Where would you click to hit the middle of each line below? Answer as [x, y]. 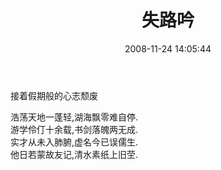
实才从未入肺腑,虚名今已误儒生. [74, 142]
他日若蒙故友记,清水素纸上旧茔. [74, 154]
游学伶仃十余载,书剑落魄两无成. [74, 129]
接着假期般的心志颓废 [54, 95]
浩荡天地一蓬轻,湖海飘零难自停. [74, 117]
